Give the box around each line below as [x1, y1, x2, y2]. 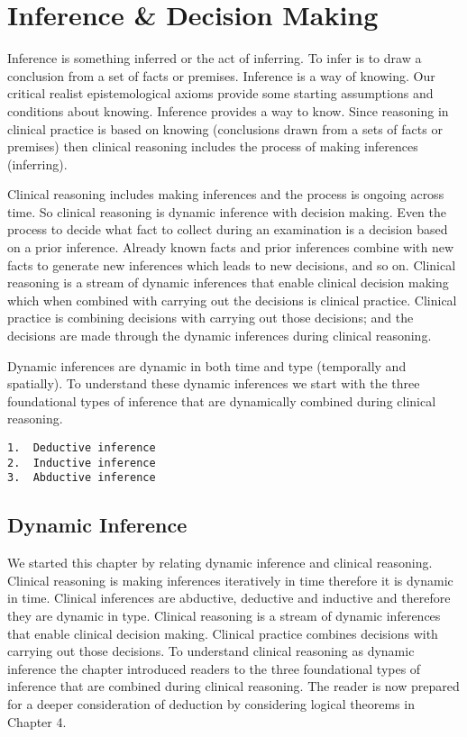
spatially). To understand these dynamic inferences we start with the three [7, 374, 420, 393]
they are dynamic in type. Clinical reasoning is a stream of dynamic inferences [7, 605, 441, 624]
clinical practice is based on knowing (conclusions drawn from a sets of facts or [7, 119, 443, 138]
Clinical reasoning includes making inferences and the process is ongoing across [7, 185, 444, 204]
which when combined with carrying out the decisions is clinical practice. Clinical [7, 290, 457, 309]
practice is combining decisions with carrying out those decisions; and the [7, 308, 414, 327]
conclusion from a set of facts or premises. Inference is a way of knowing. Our [7, 66, 435, 85]
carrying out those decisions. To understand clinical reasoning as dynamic [7, 641, 415, 660]
